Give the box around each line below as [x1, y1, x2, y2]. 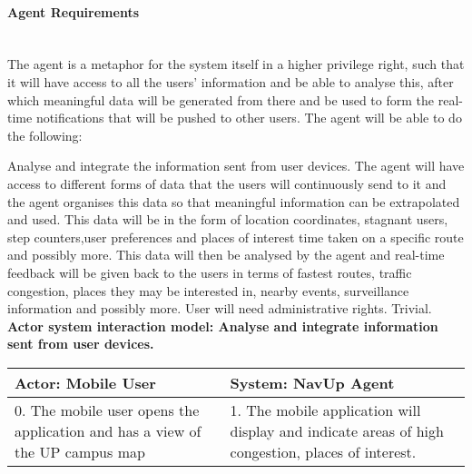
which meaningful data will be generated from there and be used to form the [7, 90, 435, 109]
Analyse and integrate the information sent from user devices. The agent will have [7, 156, 465, 175]
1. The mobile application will [230, 399, 421, 420]
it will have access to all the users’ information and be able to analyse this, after [7, 72, 454, 91]
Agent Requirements [7, 2, 139, 21]
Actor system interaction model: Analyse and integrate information [7, 316, 438, 335]
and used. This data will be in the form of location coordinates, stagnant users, [7, 210, 448, 229]
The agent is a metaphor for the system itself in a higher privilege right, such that [7, 54, 465, 74]
